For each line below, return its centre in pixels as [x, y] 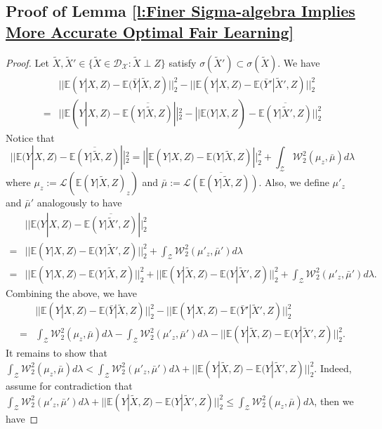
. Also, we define [294, 182]
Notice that [30, 137]
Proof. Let [27, 62]
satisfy [183, 62]
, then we [334, 401]
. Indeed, [333, 368]
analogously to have [79, 203]
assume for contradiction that [69, 385]
